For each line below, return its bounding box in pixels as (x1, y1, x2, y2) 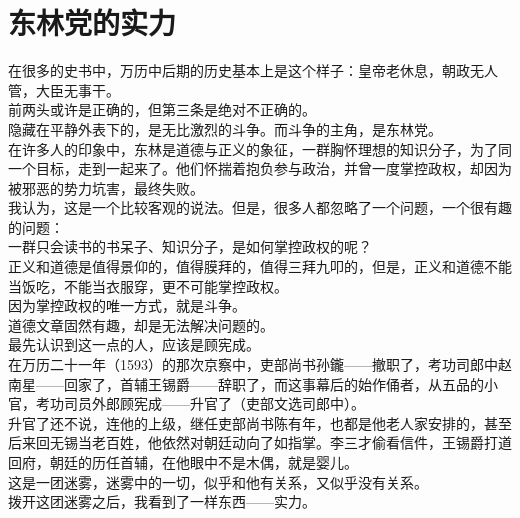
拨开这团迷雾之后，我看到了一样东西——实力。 (8, 491, 316, 512)
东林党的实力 (8, 2, 177, 43)
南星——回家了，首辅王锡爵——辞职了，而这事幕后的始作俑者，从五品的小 (8, 373, 498, 394)
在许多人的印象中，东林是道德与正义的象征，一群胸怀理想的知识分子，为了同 (8, 138, 512, 159)
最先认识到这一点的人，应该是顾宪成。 (8, 334, 260, 355)
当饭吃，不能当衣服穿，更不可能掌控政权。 (8, 275, 288, 296)
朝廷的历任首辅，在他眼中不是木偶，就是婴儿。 (49, 452, 358, 472)
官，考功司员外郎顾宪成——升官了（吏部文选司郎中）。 (8, 393, 365, 414)
